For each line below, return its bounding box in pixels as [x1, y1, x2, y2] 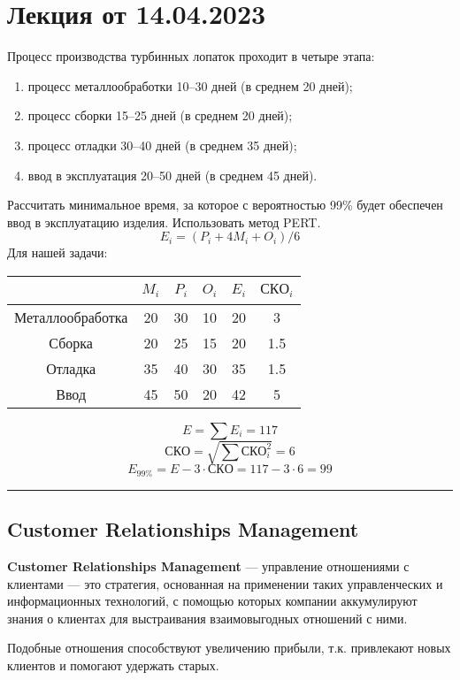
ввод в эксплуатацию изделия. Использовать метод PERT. [7, 212, 321, 231]
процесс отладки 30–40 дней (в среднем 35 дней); [27, 135, 297, 154]
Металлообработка [14, 306, 128, 327]
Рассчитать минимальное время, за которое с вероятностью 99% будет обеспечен [7, 195, 443, 214]
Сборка [49, 332, 93, 353]
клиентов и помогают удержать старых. [7, 656, 219, 675]
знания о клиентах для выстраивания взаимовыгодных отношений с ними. [7, 608, 408, 627]
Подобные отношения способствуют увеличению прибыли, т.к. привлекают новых [7, 638, 451, 657]
